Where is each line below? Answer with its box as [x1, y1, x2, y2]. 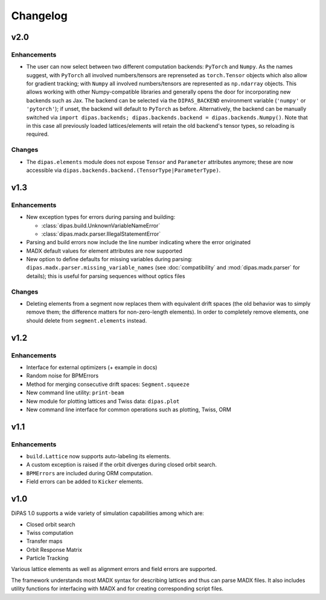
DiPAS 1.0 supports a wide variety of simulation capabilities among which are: [11, 510, 205, 517]
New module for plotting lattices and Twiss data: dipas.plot [26, 397, 180, 405]
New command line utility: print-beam [26, 389, 124, 396]
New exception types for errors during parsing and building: [26, 213, 176, 221]
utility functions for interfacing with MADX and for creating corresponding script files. [11, 585, 223, 592]
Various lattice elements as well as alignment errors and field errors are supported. [11, 566, 217, 573]
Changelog [11, 9, 68, 22]
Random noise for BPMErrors [26, 372, 99, 379]
